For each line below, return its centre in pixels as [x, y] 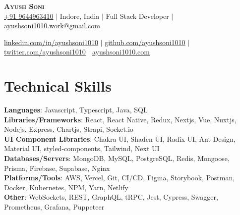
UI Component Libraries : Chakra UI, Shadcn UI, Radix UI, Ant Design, [120, 138]
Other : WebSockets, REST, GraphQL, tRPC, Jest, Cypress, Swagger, [111, 197]
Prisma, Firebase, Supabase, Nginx [57, 168]
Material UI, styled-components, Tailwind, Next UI [82, 148]
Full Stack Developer [137, 16]
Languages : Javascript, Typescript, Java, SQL [76, 110]
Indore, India [80, 16]
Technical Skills [58, 86]
